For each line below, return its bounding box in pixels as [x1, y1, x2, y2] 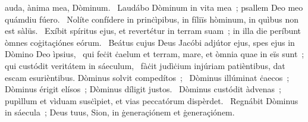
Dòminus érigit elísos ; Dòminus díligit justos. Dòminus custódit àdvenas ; [5, 83, 281, 95]
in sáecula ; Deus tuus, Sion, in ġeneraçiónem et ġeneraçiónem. [5, 106, 235, 118]
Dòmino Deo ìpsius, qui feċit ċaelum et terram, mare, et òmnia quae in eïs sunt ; [5, 48, 304, 60]
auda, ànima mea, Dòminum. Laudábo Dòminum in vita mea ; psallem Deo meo [5, 1, 303, 13]
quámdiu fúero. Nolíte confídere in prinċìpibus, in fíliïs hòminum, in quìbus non [5, 12, 298, 25]
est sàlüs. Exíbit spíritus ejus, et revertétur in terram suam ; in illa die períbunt [5, 24, 301, 37]
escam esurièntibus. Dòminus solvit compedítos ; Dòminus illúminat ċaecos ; [5, 71, 290, 83]
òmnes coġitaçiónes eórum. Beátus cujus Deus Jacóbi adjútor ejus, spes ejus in [5, 36, 295, 48]
